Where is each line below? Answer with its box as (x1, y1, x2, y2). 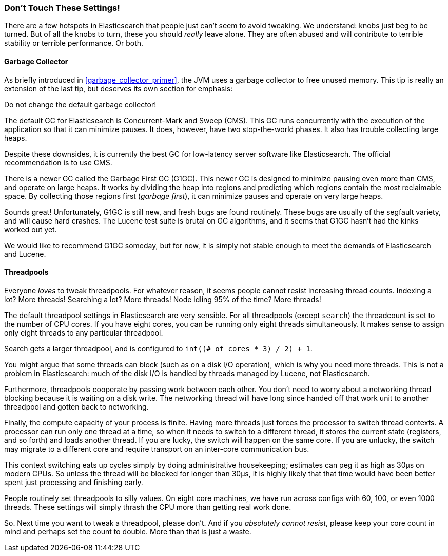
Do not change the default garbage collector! (4, 100, 157, 109)
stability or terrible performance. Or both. (4, 39, 144, 48)
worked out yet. (4, 225, 57, 234)
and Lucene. (4, 249, 46, 258)
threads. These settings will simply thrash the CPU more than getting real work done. (4, 502, 291, 511)
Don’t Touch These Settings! (4, 3, 120, 13)
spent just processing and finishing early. (4, 477, 143, 487)
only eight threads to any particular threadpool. (4, 328, 163, 337)
